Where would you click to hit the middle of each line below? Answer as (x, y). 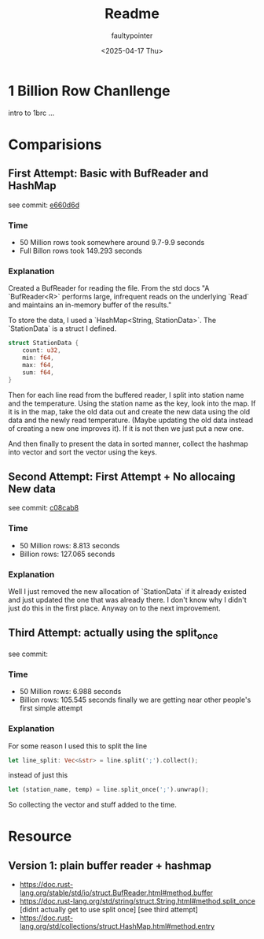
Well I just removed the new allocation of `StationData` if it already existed (128, 591)
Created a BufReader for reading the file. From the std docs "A (109, 288)
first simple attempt (51, 708)
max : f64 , (38, 365)
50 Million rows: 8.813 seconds (70, 545)
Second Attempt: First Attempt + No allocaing (122, 476)
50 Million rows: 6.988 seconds (70, 692)
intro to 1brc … (31, 113)
